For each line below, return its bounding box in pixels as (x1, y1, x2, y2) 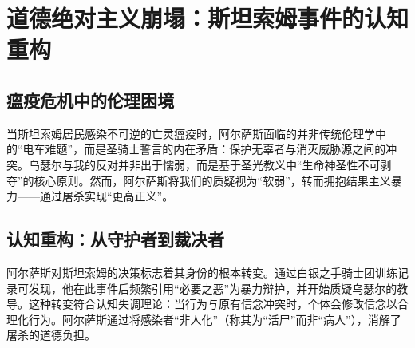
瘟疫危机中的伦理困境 (6, 87, 174, 112)
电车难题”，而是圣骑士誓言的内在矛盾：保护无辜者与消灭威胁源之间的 (22, 140, 386, 157)
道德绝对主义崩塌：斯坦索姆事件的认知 (6, 2, 409, 34)
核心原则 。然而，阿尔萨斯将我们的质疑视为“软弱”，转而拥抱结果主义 (34, 172, 391, 188)
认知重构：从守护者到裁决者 (6, 227, 224, 251)
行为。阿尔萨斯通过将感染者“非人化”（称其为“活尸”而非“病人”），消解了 (28, 310, 401, 327)
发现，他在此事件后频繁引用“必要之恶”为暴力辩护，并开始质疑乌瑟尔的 (28, 279, 397, 296)
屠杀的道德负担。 (6, 326, 96, 343)
